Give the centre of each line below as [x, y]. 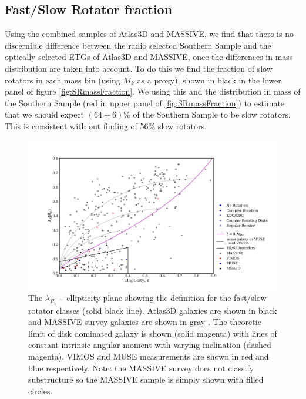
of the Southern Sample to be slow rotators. [212, 114]
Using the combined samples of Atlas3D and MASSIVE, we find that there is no [149, 34]
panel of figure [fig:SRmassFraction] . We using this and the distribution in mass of [153, 91]
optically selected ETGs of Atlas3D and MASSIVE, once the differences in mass [149, 57]
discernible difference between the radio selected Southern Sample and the [138, 45]
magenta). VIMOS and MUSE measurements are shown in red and [149, 356]
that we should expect [45, 114]
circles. [41, 390]
